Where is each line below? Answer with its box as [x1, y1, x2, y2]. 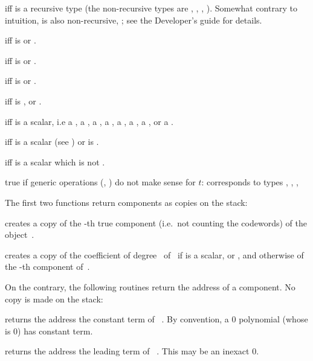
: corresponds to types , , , [201, 176, 299, 188]
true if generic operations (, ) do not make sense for [5, 176, 196, 188]
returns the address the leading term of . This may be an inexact [5, 345, 250, 357]
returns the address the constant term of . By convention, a [5, 313, 229, 325]
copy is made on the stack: [5, 292, 103, 305]
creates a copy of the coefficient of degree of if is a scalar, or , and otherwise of [5, 248, 304, 261]
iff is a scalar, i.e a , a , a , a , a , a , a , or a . [5, 115, 173, 127]
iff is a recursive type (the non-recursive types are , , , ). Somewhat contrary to [5, 2, 297, 14]
